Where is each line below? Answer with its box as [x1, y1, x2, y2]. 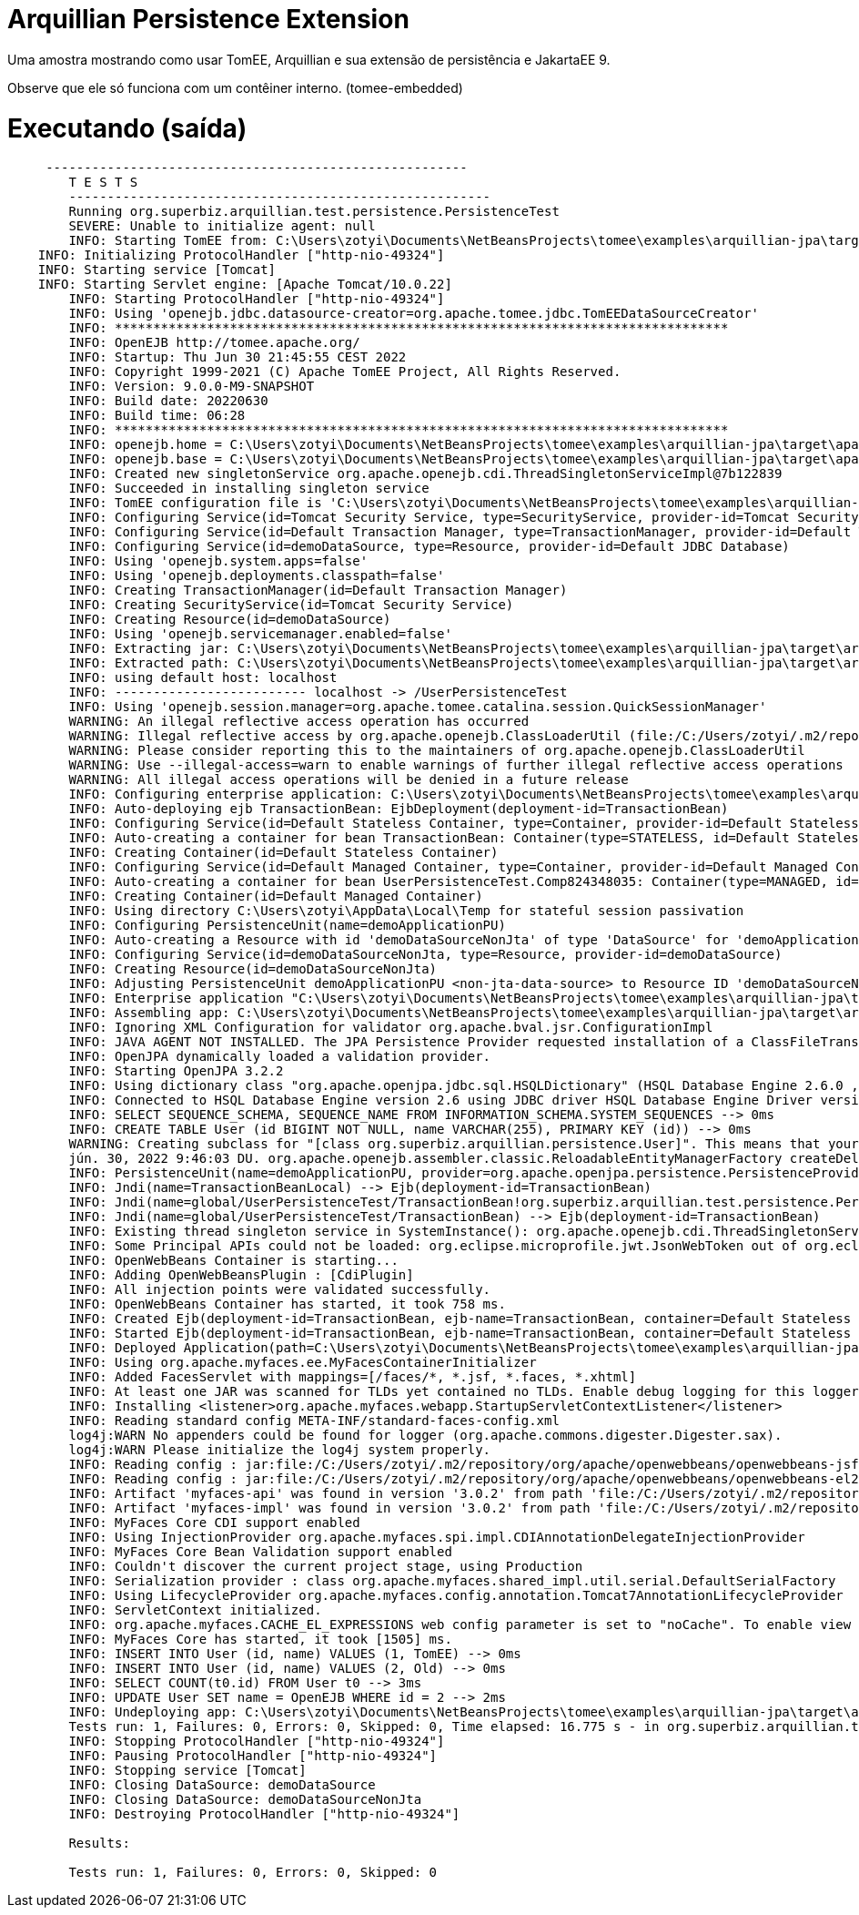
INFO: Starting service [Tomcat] [37, 262, 277, 278]
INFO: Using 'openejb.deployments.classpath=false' [68, 568, 445, 584]
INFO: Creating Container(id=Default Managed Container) [68, 889, 483, 904]
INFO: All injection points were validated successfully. [68, 1282, 491, 1298]
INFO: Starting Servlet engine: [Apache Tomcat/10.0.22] [37, 277, 452, 292]
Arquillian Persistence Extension [7, 4, 409, 35]
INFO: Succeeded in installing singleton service [68, 481, 429, 496]
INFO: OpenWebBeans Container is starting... [68, 1253, 399, 1268]
